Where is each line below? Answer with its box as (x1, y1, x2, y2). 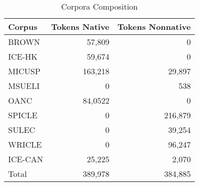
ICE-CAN (8, 153, 44, 165)
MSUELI (8, 80, 40, 91)
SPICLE (8, 109, 38, 121)
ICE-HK (8, 51, 38, 62)
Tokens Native (51, 21, 110, 32)
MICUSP (8, 65, 41, 77)
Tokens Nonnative (117, 21, 191, 32)
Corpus (8, 21, 37, 32)
